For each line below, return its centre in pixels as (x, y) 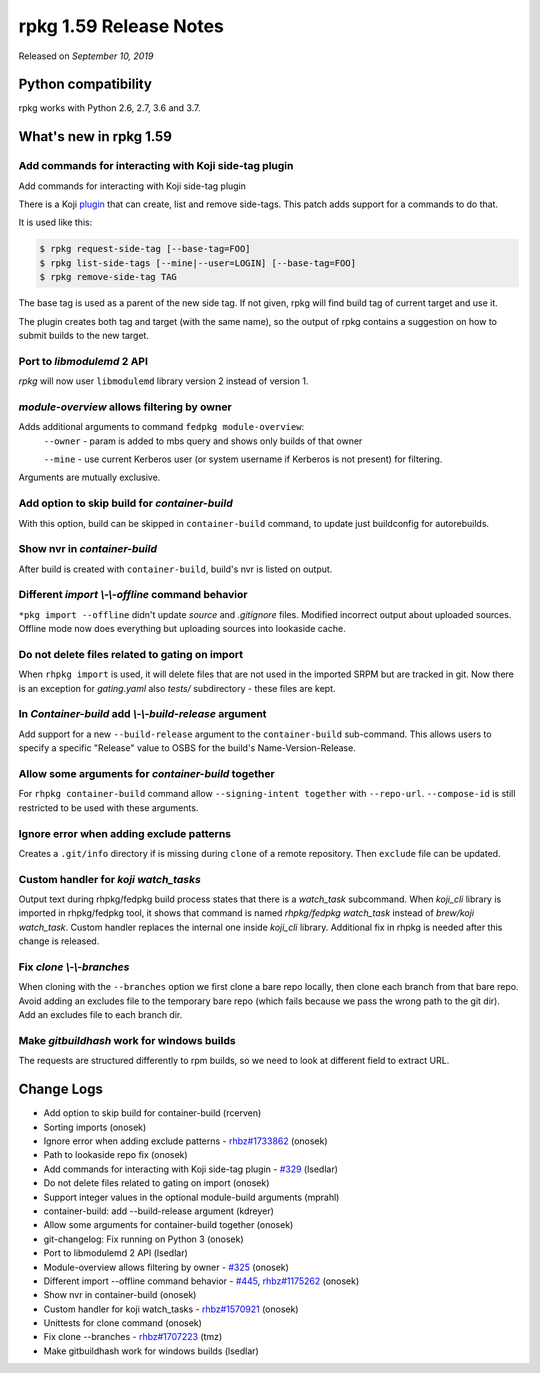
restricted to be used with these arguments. (108, 807)
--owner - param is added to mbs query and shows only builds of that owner (203, 441)
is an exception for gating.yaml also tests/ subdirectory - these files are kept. (177, 688)
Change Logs (61, 1089)
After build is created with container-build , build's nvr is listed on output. (175, 569)
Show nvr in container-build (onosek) (120, 1295)
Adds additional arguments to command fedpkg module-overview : (161, 427)
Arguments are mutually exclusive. (89, 477)
